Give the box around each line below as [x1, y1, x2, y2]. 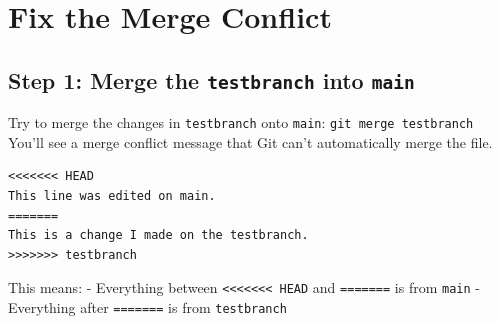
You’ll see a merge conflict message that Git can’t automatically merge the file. [8, 131, 493, 152]
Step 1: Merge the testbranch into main [8, 64, 415, 95]
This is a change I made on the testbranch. [8, 228, 309, 243]
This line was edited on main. [8, 189, 216, 203]
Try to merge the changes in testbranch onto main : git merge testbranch [8, 112, 474, 133]
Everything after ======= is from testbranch [8, 297, 287, 318]
